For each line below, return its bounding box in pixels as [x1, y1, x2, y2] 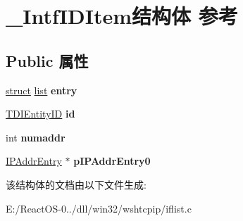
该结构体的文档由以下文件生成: [6, 177, 147, 191]
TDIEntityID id [6, 106, 75, 121]
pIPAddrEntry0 [73, 153, 151, 168]
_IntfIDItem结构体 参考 [6, 1, 238, 30]
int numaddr [6, 130, 66, 144]
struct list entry [6, 82, 77, 97]
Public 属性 [6, 49, 89, 71]
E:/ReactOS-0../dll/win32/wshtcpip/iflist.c [6, 201, 192, 215]
